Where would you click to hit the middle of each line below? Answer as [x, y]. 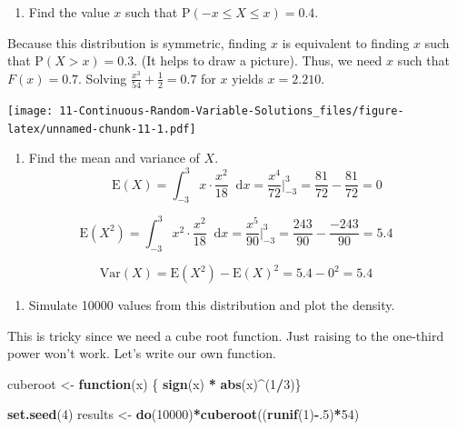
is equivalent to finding [346, 42]
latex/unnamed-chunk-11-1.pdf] [102, 129]
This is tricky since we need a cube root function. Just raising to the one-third [226, 335]
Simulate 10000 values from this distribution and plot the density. [212, 305]
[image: [30, 111]
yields [248, 78]
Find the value [69, 12]
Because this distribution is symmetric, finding [137, 42]
